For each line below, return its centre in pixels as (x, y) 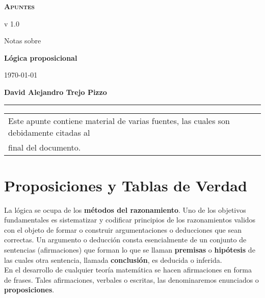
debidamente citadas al (49, 132)
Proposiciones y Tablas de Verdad (126, 185)
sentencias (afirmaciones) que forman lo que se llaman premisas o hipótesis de (130, 250)
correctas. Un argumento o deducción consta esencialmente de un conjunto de (125, 240)
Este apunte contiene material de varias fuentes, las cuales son (119, 120)
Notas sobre (23, 41)
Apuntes (19, 6)
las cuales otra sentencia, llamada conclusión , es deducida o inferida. (113, 259)
